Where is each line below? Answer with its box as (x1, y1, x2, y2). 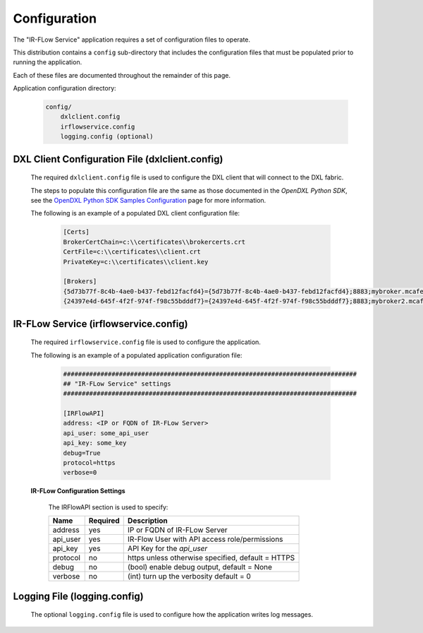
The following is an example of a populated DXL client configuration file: (30, 209, 240, 218)
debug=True (63, 449, 101, 457)
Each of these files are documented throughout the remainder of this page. (13, 71, 231, 79)
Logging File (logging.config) (13, 590, 144, 602)
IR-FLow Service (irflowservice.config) (13, 318, 188, 330)
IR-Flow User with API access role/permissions (127, 534, 283, 544)
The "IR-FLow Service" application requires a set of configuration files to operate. (13, 35, 250, 44)
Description (127, 516, 168, 526)
